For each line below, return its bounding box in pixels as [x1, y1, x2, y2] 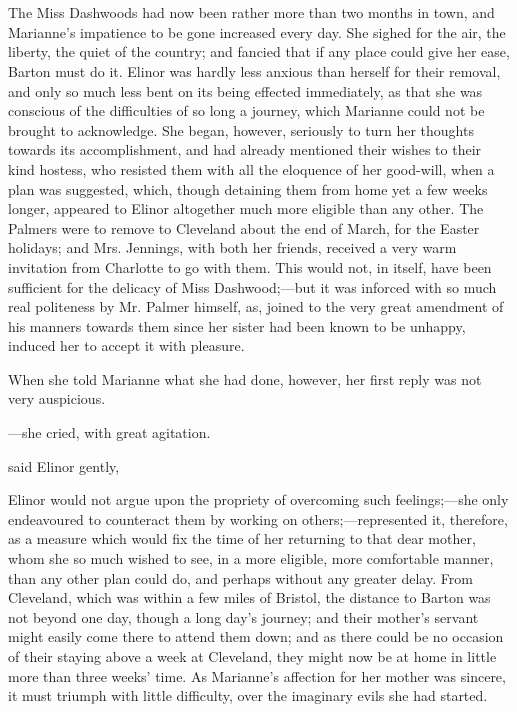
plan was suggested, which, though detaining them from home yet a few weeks [8, 178, 488, 199]
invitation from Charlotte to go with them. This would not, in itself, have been [8, 256, 492, 277]
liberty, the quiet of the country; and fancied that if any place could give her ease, [8, 41, 510, 62]
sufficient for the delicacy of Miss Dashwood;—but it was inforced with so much [8, 276, 497, 297]
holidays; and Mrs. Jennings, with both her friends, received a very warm [8, 237, 457, 258]
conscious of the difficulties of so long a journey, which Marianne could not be [8, 100, 485, 121]
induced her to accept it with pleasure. [8, 335, 245, 356]
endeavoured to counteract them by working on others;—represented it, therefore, [8, 508, 508, 529]
